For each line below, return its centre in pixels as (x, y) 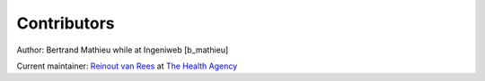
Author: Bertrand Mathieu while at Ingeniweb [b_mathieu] (123, 50)
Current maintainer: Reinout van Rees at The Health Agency (127, 66)
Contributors (66, 23)
